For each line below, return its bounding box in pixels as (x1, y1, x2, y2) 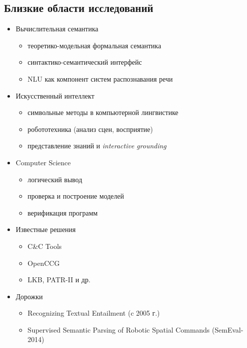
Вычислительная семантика (15, 23, 98, 34)
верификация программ (27, 207, 98, 218)
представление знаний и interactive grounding (27, 140, 166, 151)
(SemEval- (212, 324, 244, 335)
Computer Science (15, 157, 71, 167)
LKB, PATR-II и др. (27, 274, 90, 285)
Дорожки (15, 291, 43, 301)
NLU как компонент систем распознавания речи (27, 73, 173, 84)
